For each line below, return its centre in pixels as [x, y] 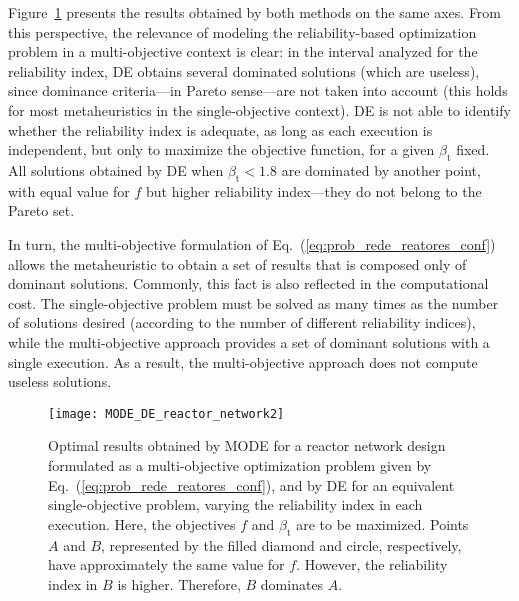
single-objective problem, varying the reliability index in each [235, 504]
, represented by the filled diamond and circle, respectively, [281, 544]
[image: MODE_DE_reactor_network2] [166, 413]
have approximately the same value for [166, 564]
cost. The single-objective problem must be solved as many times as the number [253, 302]
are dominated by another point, [381, 169]
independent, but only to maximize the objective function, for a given [221, 149]
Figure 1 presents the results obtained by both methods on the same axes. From [255, 12]
